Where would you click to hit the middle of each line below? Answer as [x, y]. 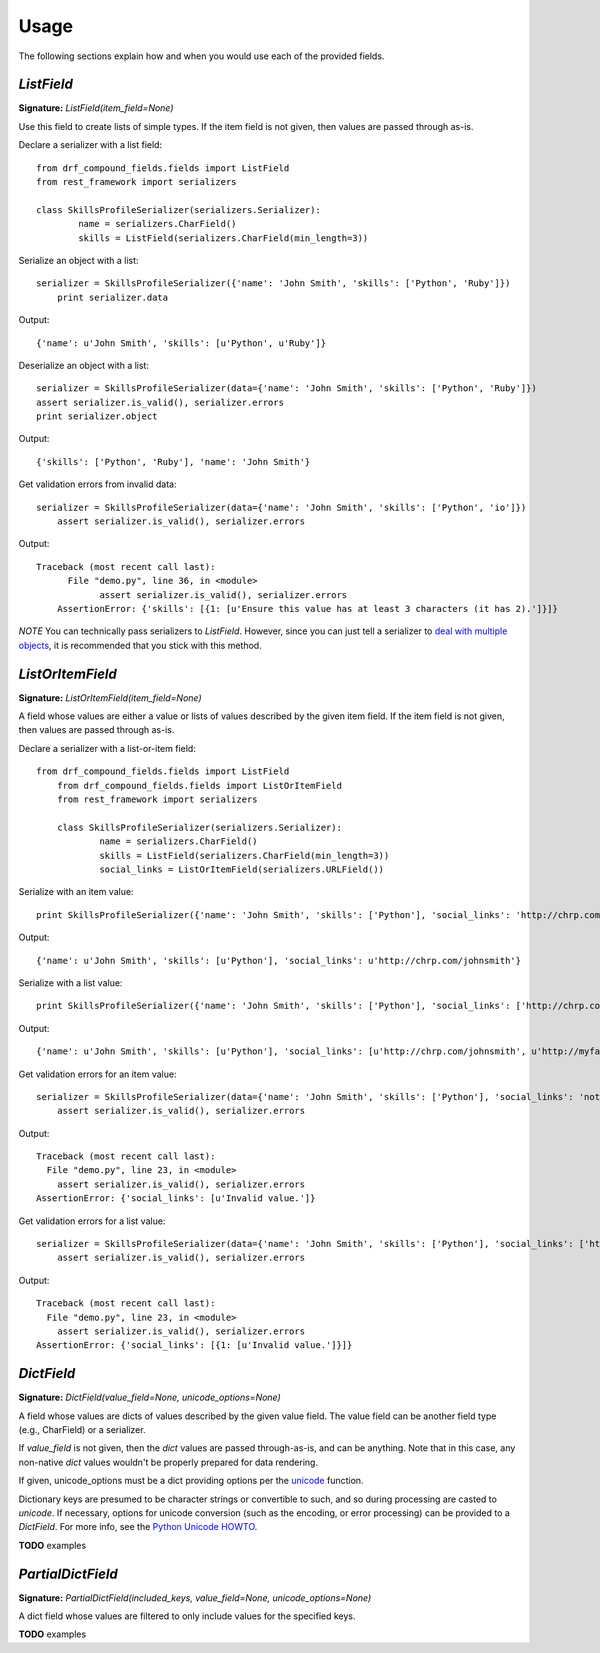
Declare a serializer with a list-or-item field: [107, 748]
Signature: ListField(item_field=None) [96, 108]
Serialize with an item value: [76, 892]
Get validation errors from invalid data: [97, 484]
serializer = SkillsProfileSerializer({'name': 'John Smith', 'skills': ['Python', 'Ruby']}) [273, 283]
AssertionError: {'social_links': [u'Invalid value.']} [176, 1198]
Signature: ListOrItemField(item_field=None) [110, 697]
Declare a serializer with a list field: [90, 145]
